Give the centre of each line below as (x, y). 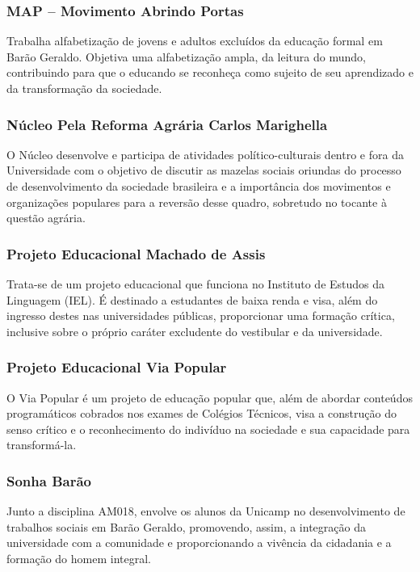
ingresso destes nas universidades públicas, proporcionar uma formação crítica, (201, 315)
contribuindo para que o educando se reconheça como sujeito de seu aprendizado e (210, 72)
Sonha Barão (49, 480)
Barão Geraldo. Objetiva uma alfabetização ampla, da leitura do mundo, (186, 56)
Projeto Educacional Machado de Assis (136, 253)
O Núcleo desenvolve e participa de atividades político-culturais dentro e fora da (205, 154)
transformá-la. (42, 445)
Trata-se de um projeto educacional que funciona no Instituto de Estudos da (196, 284)
